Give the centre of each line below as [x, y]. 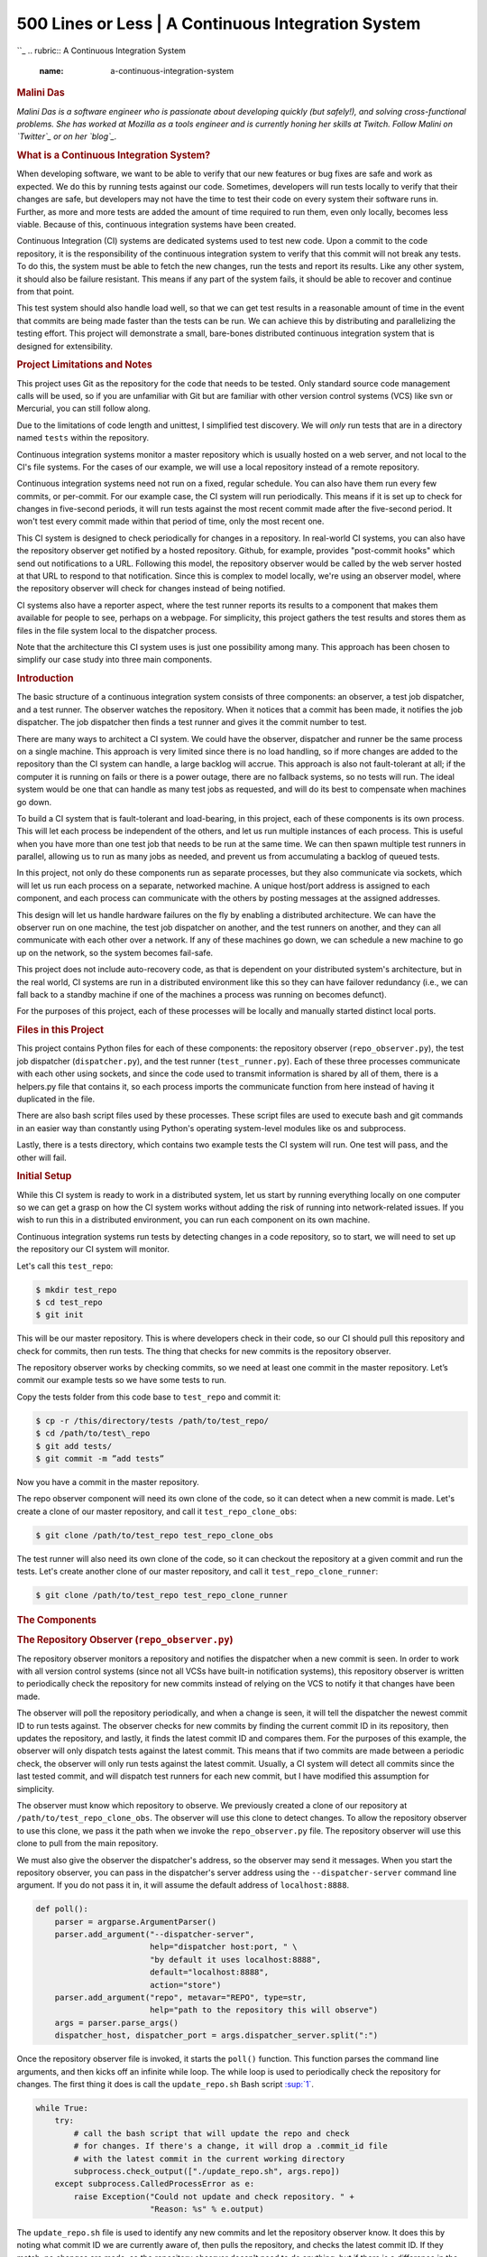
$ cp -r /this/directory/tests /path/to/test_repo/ [152, 1421]
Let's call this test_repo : [65, 1266]
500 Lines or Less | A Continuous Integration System [219, 23]
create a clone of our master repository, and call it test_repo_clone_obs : [157, 1511]
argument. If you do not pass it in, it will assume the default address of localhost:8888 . [183, 1885]
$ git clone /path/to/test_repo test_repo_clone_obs [155, 1535]
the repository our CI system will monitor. [93, 1249]
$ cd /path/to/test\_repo [93, 1434]
